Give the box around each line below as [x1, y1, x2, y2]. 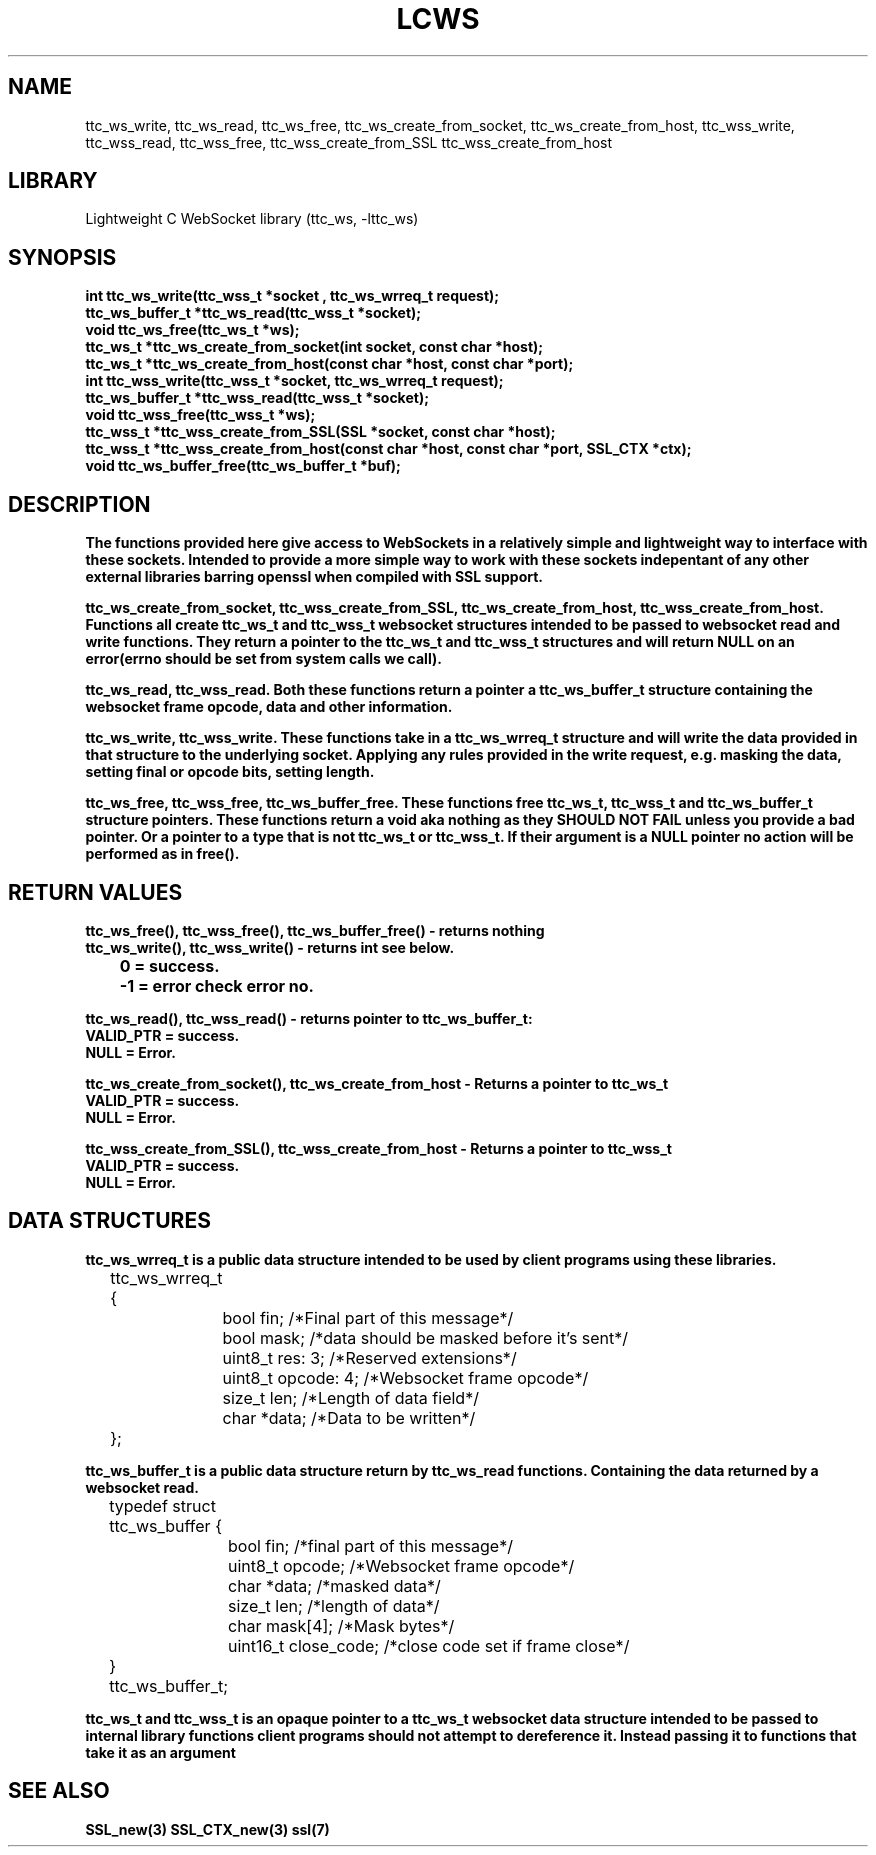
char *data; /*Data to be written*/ [222, 1407, 476, 1428]
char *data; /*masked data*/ [228, 1575, 441, 1596]
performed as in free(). [85, 845, 240, 863]
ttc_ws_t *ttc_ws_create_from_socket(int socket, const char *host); [85, 338, 544, 356]
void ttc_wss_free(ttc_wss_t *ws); [85, 406, 316, 424]
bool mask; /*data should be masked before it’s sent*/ [222, 1327, 629, 1348]
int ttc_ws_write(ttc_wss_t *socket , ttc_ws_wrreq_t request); [85, 287, 500, 305]
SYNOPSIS [8, 244, 117, 270]
